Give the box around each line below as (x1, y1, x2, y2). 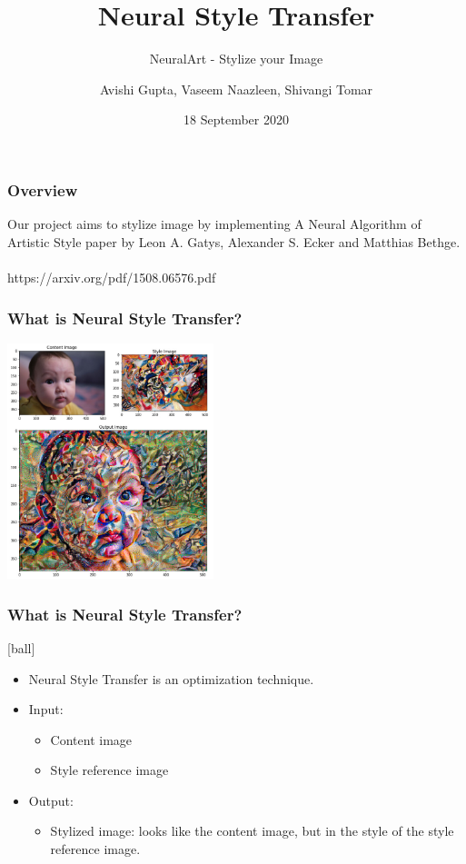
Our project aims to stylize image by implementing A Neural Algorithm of (7, 214, 421, 233)
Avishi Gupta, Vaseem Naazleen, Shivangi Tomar (99, 79, 373, 98)
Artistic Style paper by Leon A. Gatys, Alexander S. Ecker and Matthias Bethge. (7, 232, 461, 251)
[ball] (7, 638, 35, 657)
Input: (28, 700, 64, 719)
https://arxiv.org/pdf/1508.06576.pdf (7, 267, 216, 286)
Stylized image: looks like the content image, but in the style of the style (50, 821, 454, 840)
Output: (28, 790, 74, 809)
